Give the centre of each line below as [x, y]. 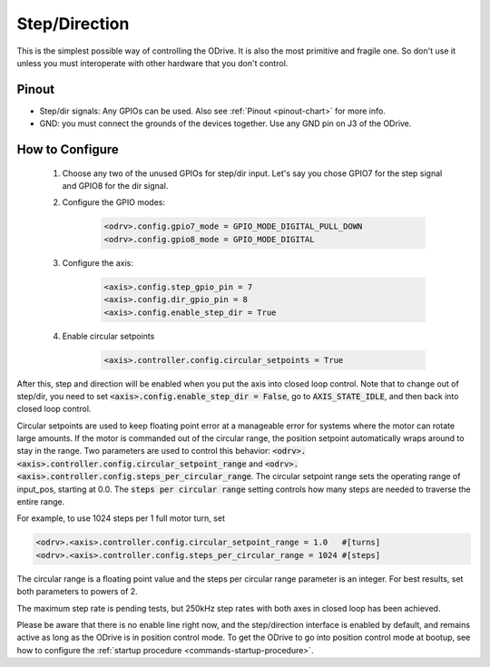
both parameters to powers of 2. [77, 592]
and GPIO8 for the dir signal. [115, 186]
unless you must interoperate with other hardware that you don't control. [152, 63]
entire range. [41, 502]
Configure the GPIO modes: [114, 202]
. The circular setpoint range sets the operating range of [356, 476]
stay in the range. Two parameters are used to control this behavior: [144, 451]
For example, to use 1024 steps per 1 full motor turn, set [121, 518]
